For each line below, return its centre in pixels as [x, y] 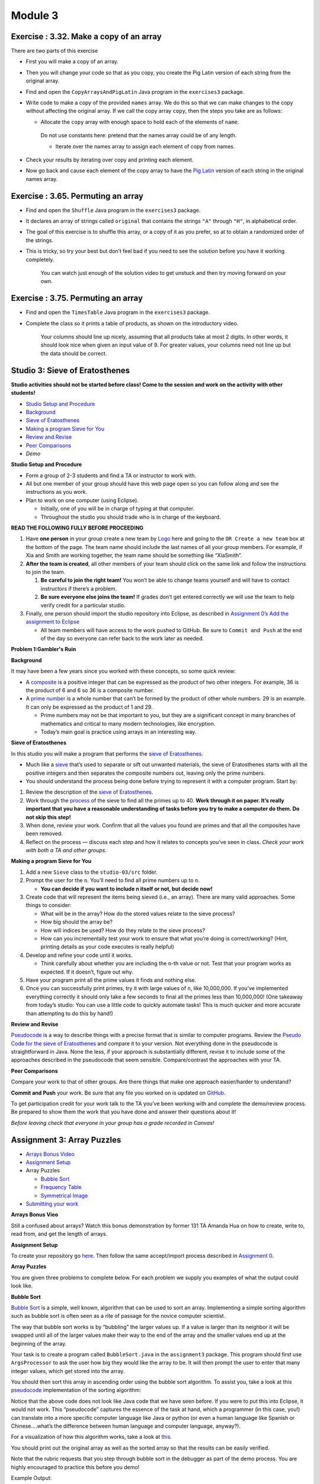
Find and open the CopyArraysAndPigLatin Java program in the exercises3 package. [135, 91]
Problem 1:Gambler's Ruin [44, 649]
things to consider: [49, 905]
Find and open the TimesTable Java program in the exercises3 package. [118, 312]
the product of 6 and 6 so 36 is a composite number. [90, 690]
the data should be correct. [74, 353]
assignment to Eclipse [53, 622]
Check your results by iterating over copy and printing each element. [110, 160]
